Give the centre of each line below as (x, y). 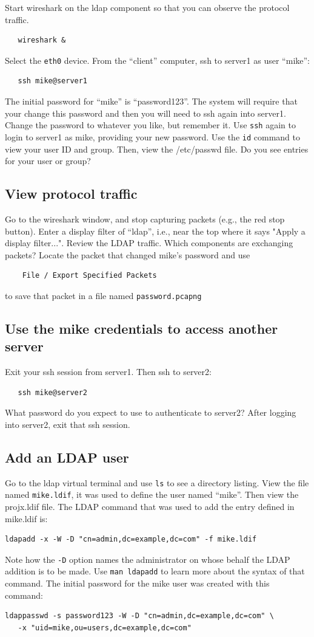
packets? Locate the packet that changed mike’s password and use (128, 254)
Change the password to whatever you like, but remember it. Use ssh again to (150, 125)
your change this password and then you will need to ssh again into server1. (145, 113)
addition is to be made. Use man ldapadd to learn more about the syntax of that (155, 571)
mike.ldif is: (26, 518)
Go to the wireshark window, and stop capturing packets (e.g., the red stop (145, 219)
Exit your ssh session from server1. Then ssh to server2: (108, 372)
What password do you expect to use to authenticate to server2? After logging (151, 412)
